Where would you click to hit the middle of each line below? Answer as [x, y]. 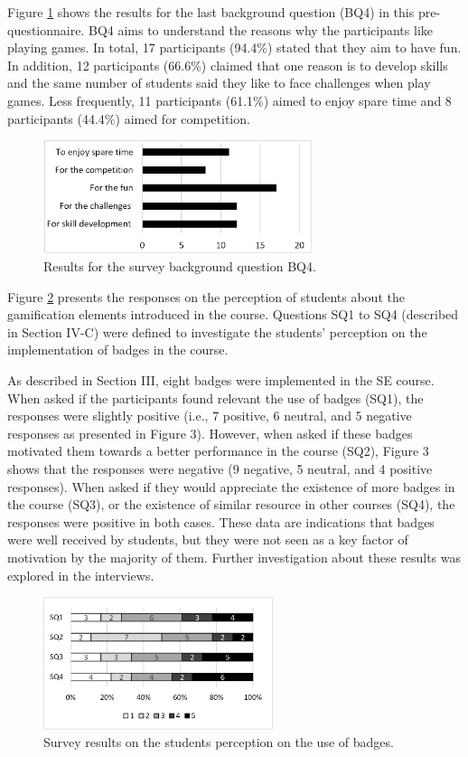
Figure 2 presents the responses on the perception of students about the [206, 296]
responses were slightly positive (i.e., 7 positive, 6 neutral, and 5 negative [210, 416]
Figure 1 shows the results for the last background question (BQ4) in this [211, 12]
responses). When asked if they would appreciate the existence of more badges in [231, 486]
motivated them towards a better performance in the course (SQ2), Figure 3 [218, 451]
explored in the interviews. [81, 575]
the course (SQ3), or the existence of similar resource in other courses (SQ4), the [231, 504]
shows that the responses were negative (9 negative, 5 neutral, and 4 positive [220, 469]
